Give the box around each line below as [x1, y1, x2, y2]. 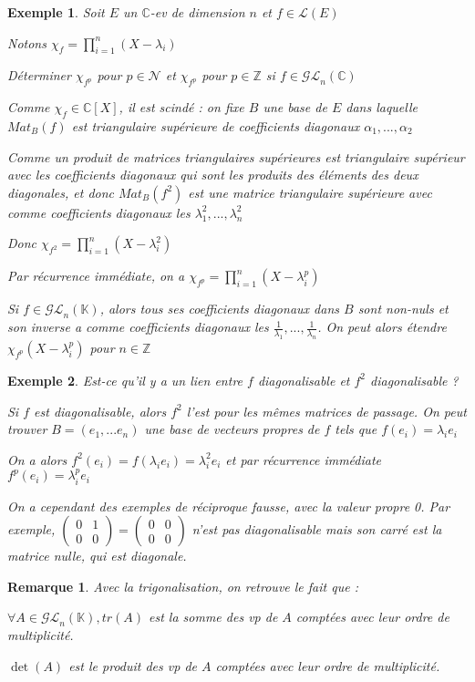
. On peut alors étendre [317, 317, 447, 336]
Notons [7, 33, 46, 52]
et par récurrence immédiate [225, 449, 382, 469]
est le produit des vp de [68, 656, 197, 675]
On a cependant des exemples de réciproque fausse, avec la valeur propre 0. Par [7, 496, 450, 515]
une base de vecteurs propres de [144, 419, 320, 439]
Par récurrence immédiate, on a [7, 266, 185, 285]
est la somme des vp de [148, 607, 278, 626]
